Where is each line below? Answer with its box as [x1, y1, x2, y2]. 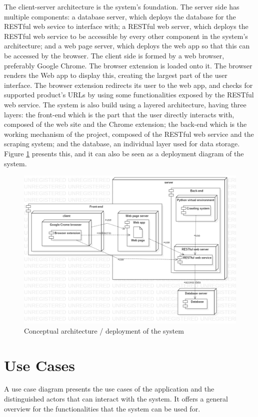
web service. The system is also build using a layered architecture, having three [4, 99, 246, 109]
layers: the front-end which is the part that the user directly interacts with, [4, 109, 234, 119]
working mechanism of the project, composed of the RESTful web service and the [4, 128, 254, 139]
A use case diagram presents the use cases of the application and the [4, 384, 214, 394]
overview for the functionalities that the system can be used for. [4, 403, 200, 414]
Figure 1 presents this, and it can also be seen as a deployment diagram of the [4, 148, 244, 158]
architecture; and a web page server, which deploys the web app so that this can [4, 40, 250, 51]
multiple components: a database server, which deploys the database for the [4, 11, 236, 21]
